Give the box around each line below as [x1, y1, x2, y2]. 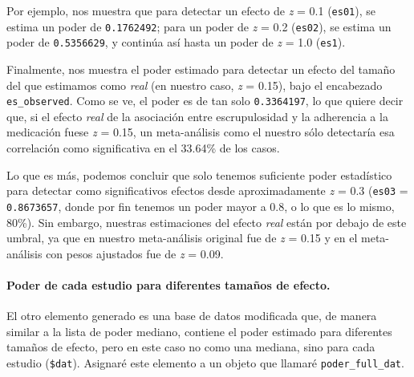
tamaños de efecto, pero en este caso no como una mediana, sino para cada [6, 338, 375, 355]
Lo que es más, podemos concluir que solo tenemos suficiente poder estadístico [6, 166, 392, 183]
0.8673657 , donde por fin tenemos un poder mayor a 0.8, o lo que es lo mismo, [6, 197, 395, 214]
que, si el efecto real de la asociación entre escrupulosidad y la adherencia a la [6, 107, 388, 124]
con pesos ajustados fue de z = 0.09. [46, 245, 224, 261]
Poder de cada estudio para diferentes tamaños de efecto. [6, 276, 331, 293]
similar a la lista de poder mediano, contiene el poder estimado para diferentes [6, 322, 392, 339]
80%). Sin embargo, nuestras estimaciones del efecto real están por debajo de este [6, 213, 407, 230]
